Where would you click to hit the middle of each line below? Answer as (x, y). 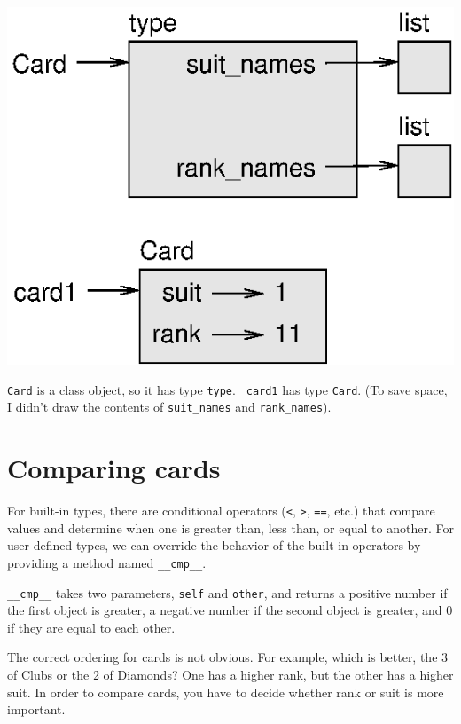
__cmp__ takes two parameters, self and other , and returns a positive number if (227, 592)
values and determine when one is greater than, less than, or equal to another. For (230, 527)
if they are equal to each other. (91, 627)
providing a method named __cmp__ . (107, 562)
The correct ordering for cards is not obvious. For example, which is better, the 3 (228, 657)
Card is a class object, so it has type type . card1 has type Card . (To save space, (227, 389)
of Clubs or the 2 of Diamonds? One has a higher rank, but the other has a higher (230, 674)
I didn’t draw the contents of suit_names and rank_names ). (169, 407)
